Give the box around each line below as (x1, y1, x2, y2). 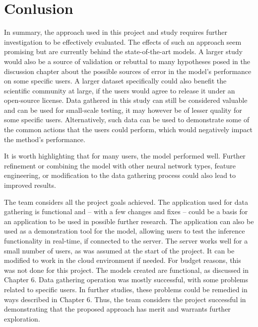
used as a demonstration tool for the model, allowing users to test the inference (4, 226, 245, 236)
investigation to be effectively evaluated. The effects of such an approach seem (4, 36, 242, 47)
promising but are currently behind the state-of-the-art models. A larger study (4, 46, 243, 57)
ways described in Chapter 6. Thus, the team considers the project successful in (4, 294, 246, 304)
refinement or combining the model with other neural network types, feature (4, 160, 236, 170)
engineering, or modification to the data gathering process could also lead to (4, 170, 236, 180)
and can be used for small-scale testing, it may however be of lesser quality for (4, 104, 242, 115)
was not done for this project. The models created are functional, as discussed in (4, 264, 249, 275)
